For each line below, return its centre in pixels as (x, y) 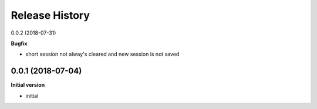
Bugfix (19, 43)
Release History (50, 15)
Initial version (28, 85)
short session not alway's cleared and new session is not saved (102, 54)
